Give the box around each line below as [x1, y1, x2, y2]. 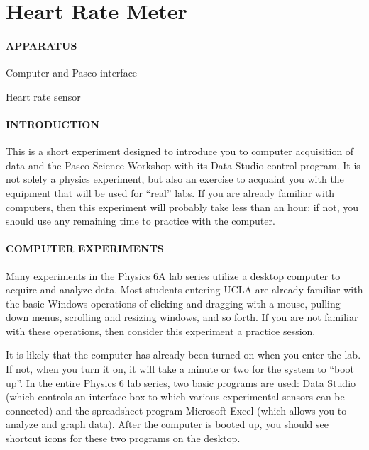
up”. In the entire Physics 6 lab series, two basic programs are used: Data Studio [6, 375, 356, 390]
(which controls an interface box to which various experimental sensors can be [6, 389, 345, 404]
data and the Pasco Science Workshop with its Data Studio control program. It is [6, 157, 360, 172]
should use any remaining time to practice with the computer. [6, 213, 275, 228]
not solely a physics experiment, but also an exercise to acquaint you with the [6, 171, 344, 186]
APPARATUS [6, 38, 77, 52]
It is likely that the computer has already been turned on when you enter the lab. [6, 347, 361, 362]
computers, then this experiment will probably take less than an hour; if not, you [6, 199, 359, 214]
